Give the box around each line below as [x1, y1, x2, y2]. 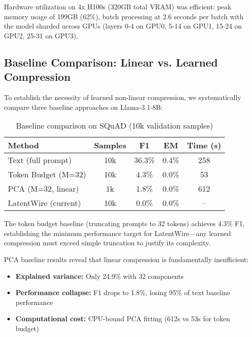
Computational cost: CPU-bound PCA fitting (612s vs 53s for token [15, 313, 230, 324]
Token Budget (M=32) [8, 168, 86, 180]
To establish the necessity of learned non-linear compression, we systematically [4, 92, 241, 102]
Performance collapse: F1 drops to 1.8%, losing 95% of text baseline [15, 287, 230, 298]
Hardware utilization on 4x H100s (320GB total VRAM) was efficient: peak [4, 1, 231, 11]
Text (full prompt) [8, 154, 72, 166]
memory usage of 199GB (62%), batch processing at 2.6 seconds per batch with [4, 11, 244, 21]
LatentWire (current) [8, 197, 81, 209]
